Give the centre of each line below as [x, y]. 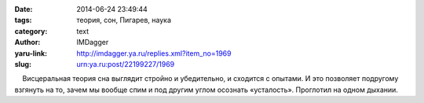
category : [31, 31]
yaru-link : [31, 53]
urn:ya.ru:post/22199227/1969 [126, 64]
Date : [24, 9]
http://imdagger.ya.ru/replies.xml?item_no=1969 [154, 53]
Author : [27, 42]
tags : [23, 20]
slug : [23, 64]
